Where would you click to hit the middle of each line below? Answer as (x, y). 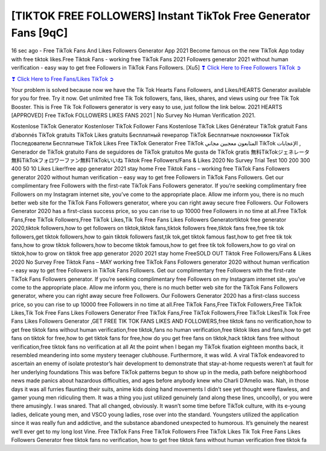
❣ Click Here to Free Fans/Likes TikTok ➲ (62, 79)
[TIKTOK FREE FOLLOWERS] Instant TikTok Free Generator (161, 16)
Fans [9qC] (40, 33)
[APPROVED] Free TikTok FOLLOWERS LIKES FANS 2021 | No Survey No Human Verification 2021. (133, 116)
